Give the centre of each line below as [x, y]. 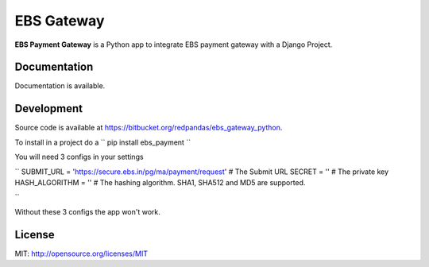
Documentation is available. [60, 86]
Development [49, 108]
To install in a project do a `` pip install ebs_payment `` [102, 142]
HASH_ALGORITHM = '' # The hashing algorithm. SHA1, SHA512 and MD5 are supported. [160, 182]
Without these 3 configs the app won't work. [87, 211]
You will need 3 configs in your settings [79, 157]
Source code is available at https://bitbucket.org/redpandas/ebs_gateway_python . [149, 128]
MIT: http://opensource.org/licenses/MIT [81, 253]
